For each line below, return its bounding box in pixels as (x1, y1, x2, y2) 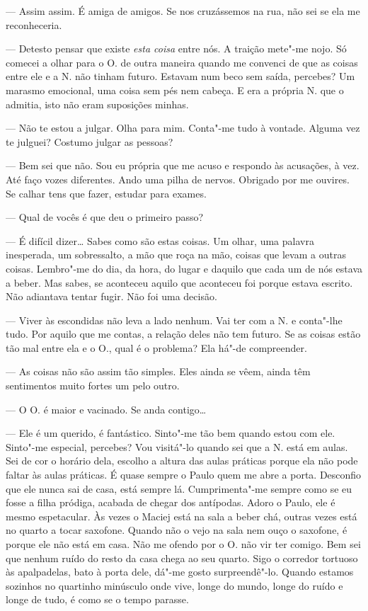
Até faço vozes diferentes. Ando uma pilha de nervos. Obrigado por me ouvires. (6, 171, 350, 186)
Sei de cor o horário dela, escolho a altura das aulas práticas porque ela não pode (6, 453, 358, 468)
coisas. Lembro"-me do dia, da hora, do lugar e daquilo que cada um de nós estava (6, 261, 362, 275)
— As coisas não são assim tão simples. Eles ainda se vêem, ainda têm (6, 364, 311, 379)
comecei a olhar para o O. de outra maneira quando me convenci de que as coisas (6, 55, 358, 69)
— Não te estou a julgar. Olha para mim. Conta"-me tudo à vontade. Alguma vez (6, 120, 360, 135)
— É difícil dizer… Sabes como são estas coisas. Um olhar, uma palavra (6, 233, 314, 248)
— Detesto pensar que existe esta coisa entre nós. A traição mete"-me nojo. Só (6, 41, 347, 56)
